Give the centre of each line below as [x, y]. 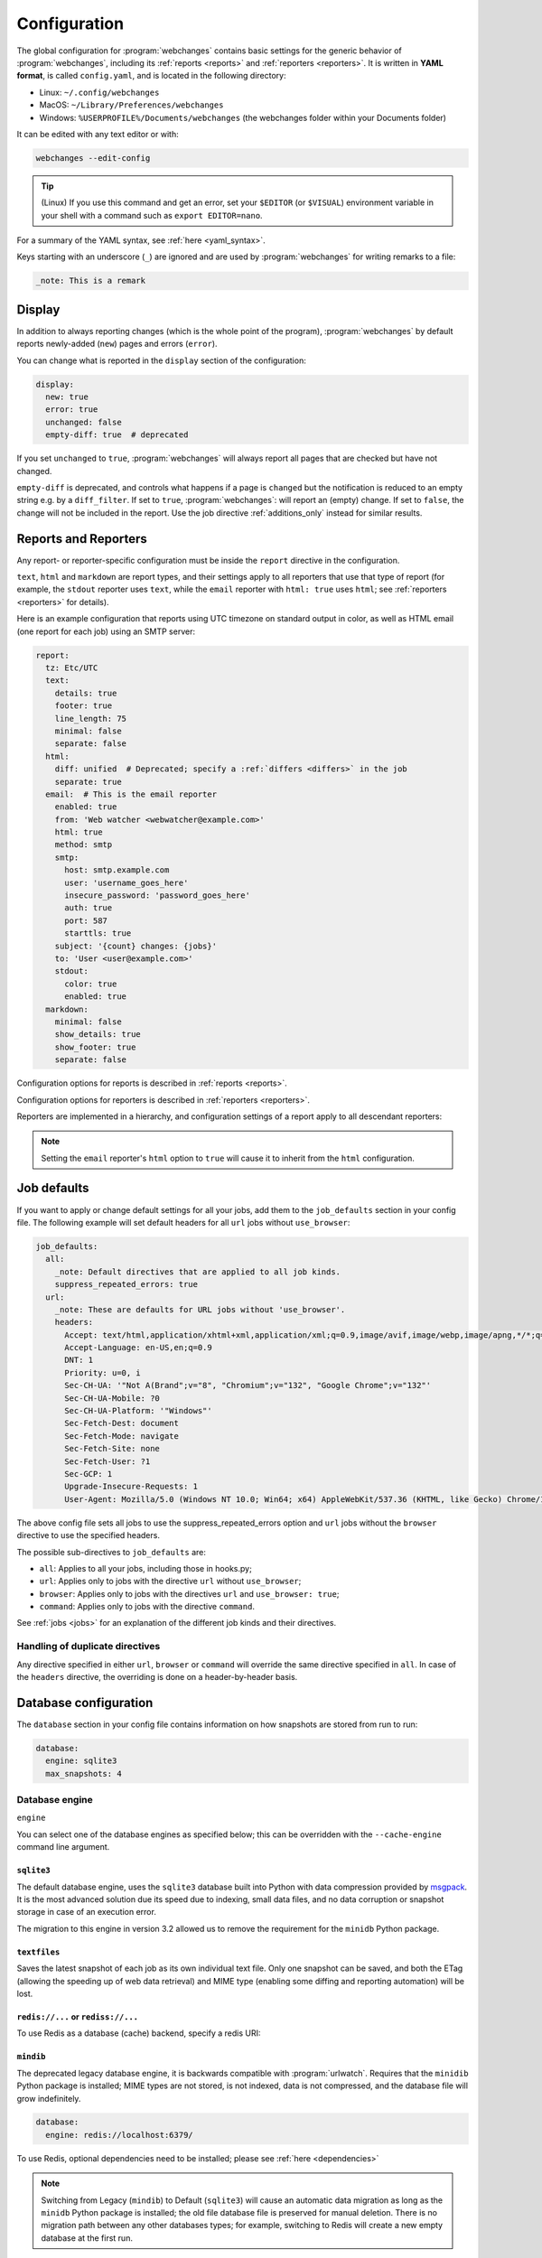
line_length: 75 [90, 718]
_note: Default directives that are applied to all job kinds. [198, 1272]
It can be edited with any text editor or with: [98, 134]
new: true [67, 397]
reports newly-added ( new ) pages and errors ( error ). [117, 344]
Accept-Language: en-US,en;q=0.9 [138, 1348]
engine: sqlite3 [81, 1761]
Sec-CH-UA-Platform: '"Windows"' [138, 1411]
